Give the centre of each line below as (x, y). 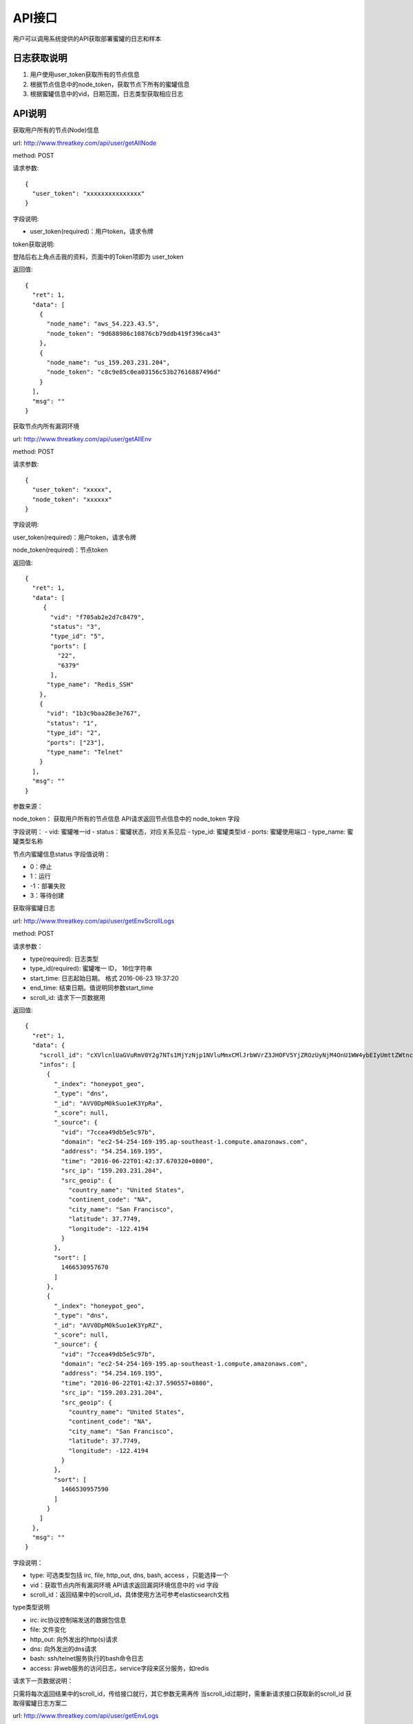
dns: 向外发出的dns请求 (63, 1649)
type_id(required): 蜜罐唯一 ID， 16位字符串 (91, 968)
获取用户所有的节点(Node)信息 (56, 130)
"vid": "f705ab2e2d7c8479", (98, 617)
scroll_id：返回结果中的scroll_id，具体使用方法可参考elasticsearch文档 (130, 1595)
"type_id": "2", (74, 733)
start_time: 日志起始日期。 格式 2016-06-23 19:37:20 (104, 978)
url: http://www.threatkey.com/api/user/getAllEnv (82, 439)
